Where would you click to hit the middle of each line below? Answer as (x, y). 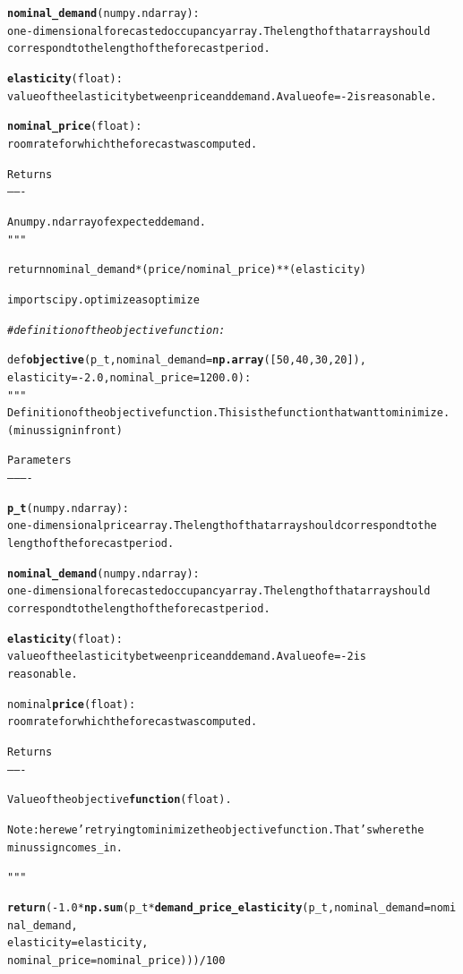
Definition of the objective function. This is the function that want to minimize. (229, 413)
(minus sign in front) (65, 430)
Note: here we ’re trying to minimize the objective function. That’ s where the (216, 829)
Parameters (39, 461)
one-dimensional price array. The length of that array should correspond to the (222, 526)
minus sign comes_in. (65, 847)
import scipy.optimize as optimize (103, 299)
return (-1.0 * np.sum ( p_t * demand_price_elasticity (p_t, (171, 907)
